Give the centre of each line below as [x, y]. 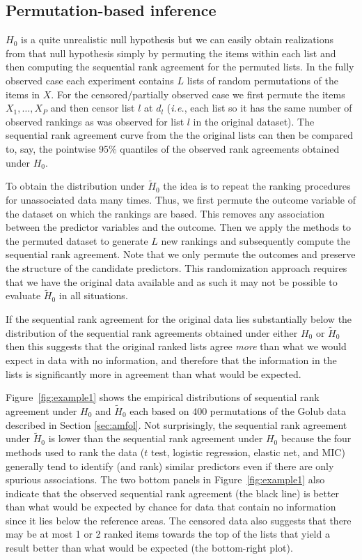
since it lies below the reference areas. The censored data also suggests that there [179, 520]
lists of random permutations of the [262, 80]
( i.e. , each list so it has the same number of [259, 108]
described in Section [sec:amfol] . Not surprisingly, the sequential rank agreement [176, 424]
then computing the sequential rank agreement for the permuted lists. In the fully [180, 67]
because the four [316, 438]
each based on [159, 410]
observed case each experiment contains [90, 80]
